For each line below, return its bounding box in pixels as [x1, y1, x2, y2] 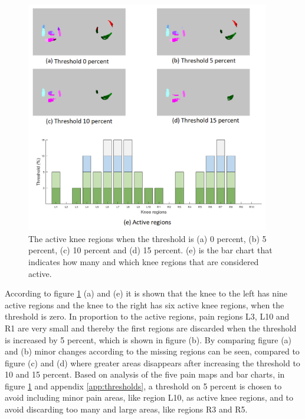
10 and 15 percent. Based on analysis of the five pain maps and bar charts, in [5, 368, 285, 381]
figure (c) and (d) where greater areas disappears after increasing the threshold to [5, 356, 300, 369]
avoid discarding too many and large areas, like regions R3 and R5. [5, 403, 248, 415]
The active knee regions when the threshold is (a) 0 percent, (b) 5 [28, 232, 267, 244]
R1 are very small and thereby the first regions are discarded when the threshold [5, 321, 297, 334]
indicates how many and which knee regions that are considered [28, 255, 259, 267]
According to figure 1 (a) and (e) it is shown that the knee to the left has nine [5, 287, 288, 299]
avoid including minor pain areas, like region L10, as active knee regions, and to [5, 391, 294, 404]
